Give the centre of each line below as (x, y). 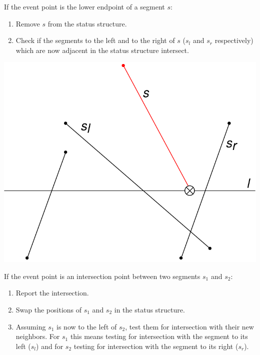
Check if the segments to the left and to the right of (95, 40)
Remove (28, 23)
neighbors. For (38, 336)
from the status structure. (87, 23)
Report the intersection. (52, 293)
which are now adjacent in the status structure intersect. (102, 50)
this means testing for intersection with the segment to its (159, 336)
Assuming (31, 326)
